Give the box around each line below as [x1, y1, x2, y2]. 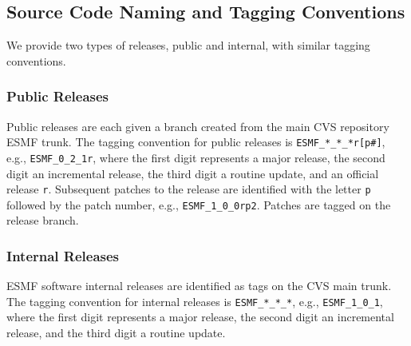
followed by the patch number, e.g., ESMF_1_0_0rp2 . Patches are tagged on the [6, 196, 391, 213]
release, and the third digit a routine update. [6, 324, 226, 341]
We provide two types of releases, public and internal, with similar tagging [6, 37, 370, 54]
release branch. [6, 212, 79, 229]
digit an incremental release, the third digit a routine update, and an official [6, 165, 379, 181]
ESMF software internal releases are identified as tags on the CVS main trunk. [6, 277, 392, 294]
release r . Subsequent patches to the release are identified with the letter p [6, 181, 371, 197]
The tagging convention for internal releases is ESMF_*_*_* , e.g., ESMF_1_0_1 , [6, 292, 383, 309]
